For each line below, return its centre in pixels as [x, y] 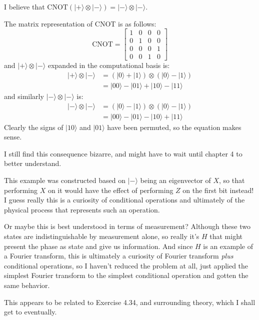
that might [226, 236]
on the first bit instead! [218, 190]
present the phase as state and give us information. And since [98, 246]
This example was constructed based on [65, 180]
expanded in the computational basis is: [109, 65]
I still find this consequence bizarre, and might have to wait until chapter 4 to [123, 153]
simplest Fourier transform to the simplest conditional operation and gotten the [126, 275]
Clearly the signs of [34, 127]
